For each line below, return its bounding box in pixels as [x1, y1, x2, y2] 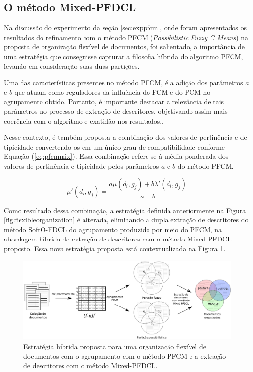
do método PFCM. [177, 160, 234, 171]
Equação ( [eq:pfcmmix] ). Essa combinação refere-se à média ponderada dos [4, 151, 229, 161]
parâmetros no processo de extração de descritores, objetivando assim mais [4, 106, 228, 116]
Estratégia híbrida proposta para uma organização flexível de [23, 341, 206, 351]
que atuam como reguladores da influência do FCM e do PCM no [14, 87, 211, 97]
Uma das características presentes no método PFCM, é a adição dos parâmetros [4, 77, 243, 88]
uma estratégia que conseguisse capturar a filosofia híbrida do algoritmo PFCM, [4, 51, 243, 61]
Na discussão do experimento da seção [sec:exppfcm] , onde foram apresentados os [4, 22, 247, 33]
